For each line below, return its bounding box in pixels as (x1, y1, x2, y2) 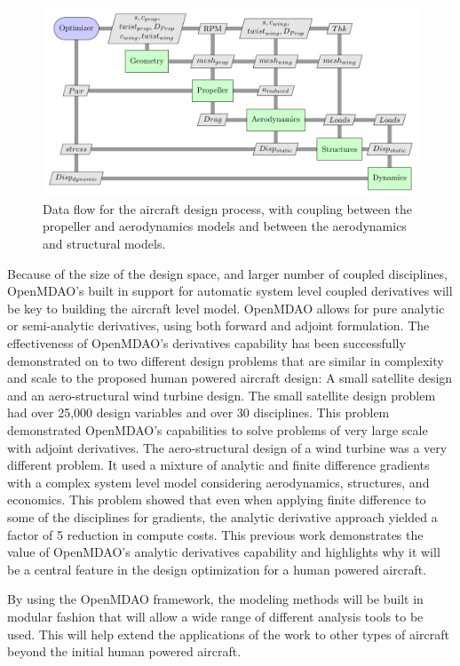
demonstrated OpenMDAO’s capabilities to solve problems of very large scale (7, 420, 428, 439)
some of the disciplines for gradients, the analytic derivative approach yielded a (7, 507, 438, 526)
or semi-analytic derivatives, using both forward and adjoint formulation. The (7, 316, 430, 335)
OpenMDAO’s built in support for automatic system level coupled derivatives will (7, 281, 453, 300)
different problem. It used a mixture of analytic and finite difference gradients (7, 456, 430, 474)
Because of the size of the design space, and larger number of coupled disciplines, (7, 264, 448, 282)
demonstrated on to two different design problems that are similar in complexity (7, 351, 444, 369)
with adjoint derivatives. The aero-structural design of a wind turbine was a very (7, 438, 448, 456)
